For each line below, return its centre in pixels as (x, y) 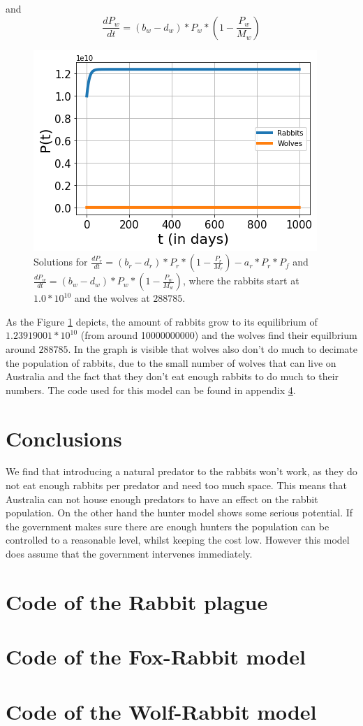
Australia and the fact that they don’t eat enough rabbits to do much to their (172, 376)
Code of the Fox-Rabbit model (156, 656)
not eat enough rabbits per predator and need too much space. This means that (176, 485)
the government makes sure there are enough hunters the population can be (168, 526)
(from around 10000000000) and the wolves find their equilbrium (219, 335)
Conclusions (64, 438)
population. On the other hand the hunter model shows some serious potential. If (179, 513)
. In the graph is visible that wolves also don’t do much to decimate (213, 348)
